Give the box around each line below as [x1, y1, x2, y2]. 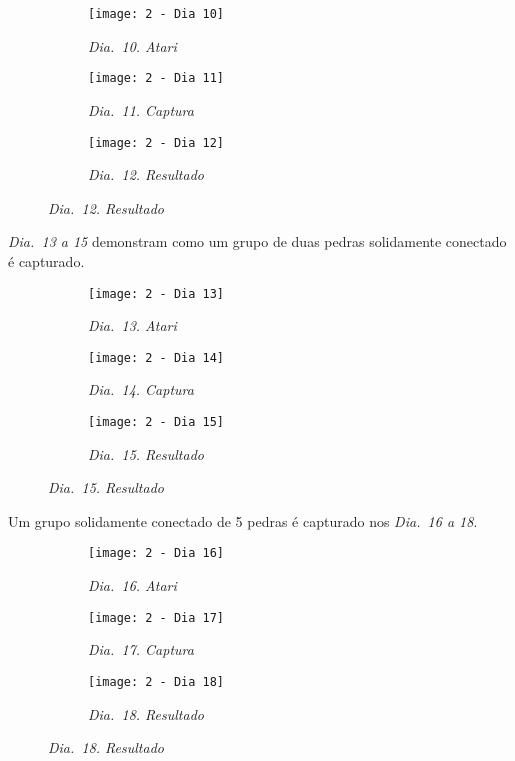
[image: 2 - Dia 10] [88, 7, 225, 21]
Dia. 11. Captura [88, 99, 194, 120]
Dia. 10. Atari [88, 35, 177, 56]
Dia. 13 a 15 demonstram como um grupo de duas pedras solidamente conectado [8, 231, 507, 252]
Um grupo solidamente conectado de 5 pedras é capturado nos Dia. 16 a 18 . [8, 510, 478, 531]
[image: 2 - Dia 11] [88, 71, 225, 86]
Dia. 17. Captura [88, 639, 194, 660]
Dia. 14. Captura [88, 379, 194, 400]
